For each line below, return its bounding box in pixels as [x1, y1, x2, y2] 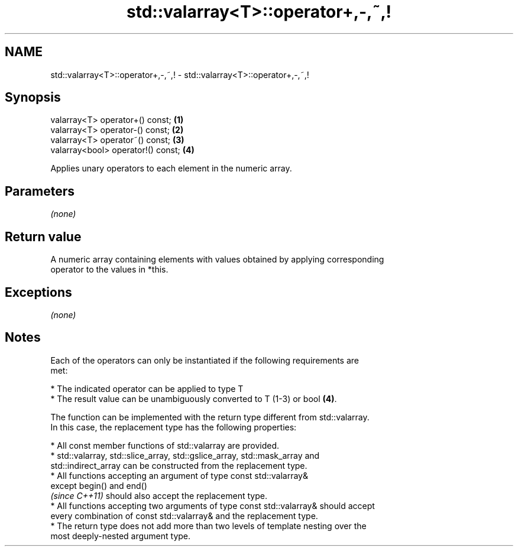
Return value [5, 229, 82, 244]
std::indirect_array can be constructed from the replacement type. [50, 460, 307, 471]
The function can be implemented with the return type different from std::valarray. [50, 411, 370, 422]
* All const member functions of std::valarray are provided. [50, 440, 280, 450]
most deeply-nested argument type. [50, 530, 191, 541]
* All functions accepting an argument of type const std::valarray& [50, 470, 308, 481]
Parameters [5, 183, 75, 199]
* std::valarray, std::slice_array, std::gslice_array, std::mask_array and [50, 450, 320, 461]
